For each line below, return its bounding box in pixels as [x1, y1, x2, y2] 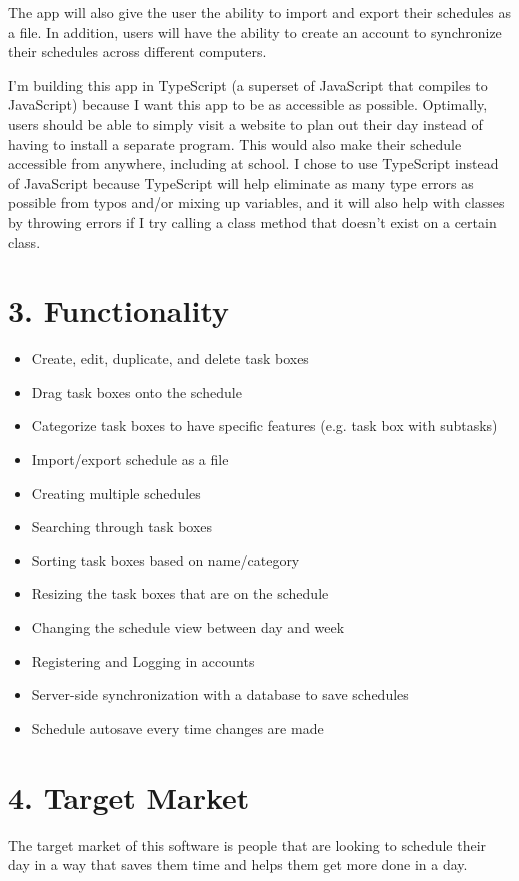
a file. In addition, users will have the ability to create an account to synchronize [8, 21, 502, 42]
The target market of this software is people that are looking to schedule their [8, 834, 487, 855]
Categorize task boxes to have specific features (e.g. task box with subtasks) [31, 415, 498, 436]
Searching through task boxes [31, 516, 213, 537]
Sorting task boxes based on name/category [31, 549, 300, 570]
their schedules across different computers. [8, 41, 267, 62]
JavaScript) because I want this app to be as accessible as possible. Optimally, [8, 94, 488, 115]
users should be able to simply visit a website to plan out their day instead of [8, 113, 483, 134]
